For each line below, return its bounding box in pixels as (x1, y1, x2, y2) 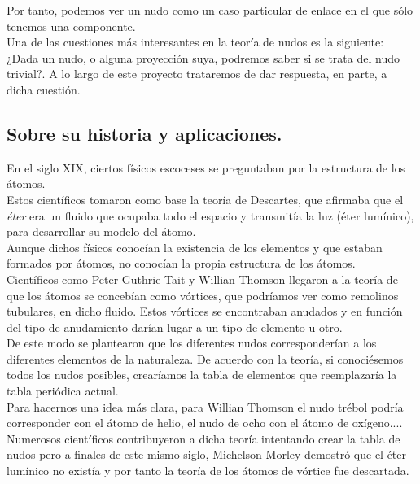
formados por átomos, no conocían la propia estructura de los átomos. (7, 255, 356, 272)
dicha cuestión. (7, 81, 81, 98)
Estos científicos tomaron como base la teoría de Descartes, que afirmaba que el (7, 190, 404, 207)
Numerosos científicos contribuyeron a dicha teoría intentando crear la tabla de (7, 429, 400, 447)
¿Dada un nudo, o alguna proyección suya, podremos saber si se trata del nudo (7, 49, 400, 66)
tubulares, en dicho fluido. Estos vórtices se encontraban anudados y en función (7, 303, 403, 320)
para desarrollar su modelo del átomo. (7, 223, 196, 240)
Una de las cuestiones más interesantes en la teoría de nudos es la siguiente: (7, 33, 384, 50)
